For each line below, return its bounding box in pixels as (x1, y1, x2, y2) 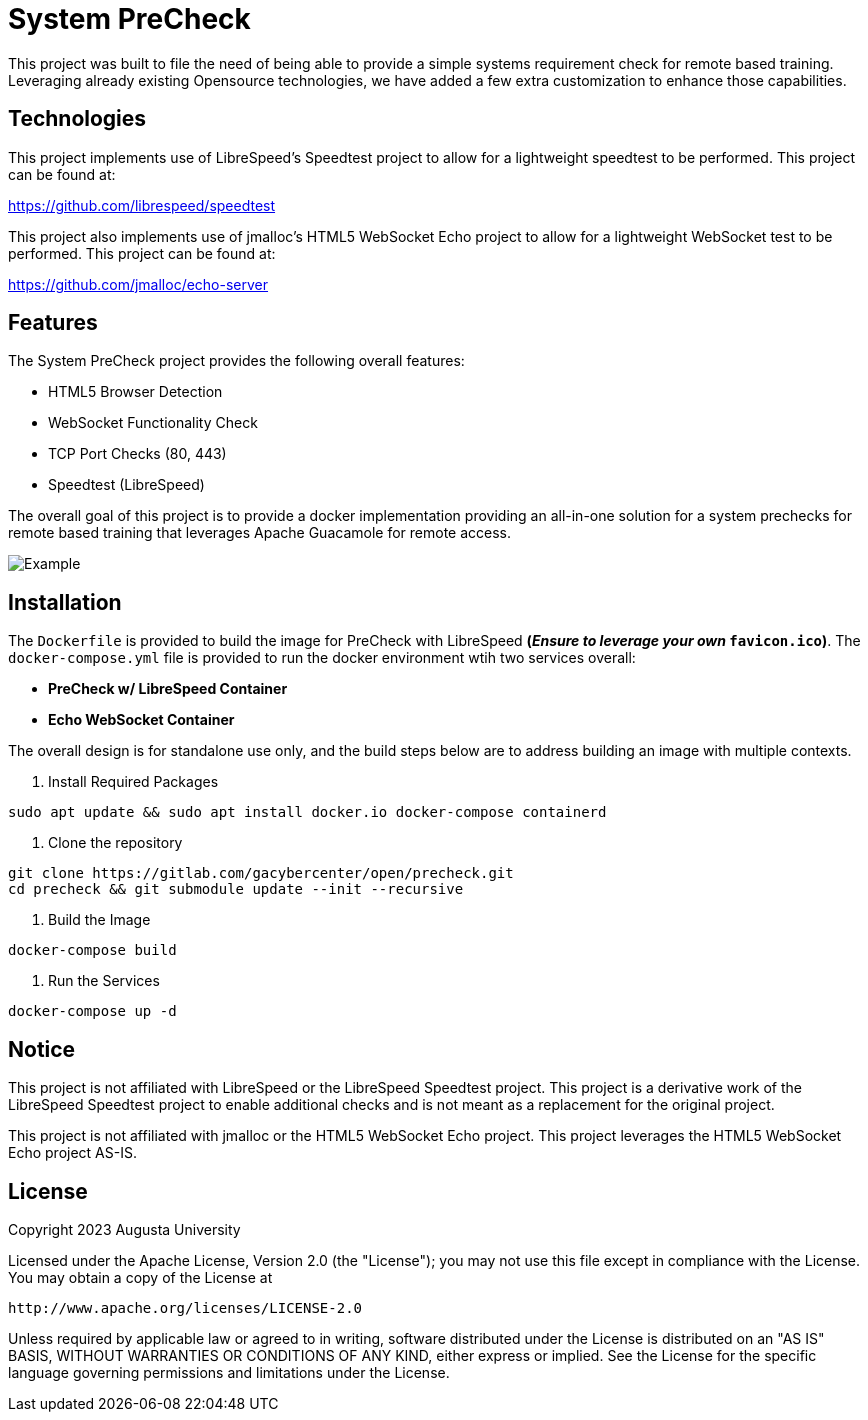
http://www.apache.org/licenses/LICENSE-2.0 (8, 1299, 363, 1316)
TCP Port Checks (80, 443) (48, 445, 227, 463)
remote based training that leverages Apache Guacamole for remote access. (8, 524, 512, 542)
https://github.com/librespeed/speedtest (8, 196, 276, 214)
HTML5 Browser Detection (48, 383, 223, 401)
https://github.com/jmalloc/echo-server (8, 275, 269, 293)
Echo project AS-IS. (8, 1144, 137, 1162)
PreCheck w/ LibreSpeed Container (48, 680, 288, 698)
